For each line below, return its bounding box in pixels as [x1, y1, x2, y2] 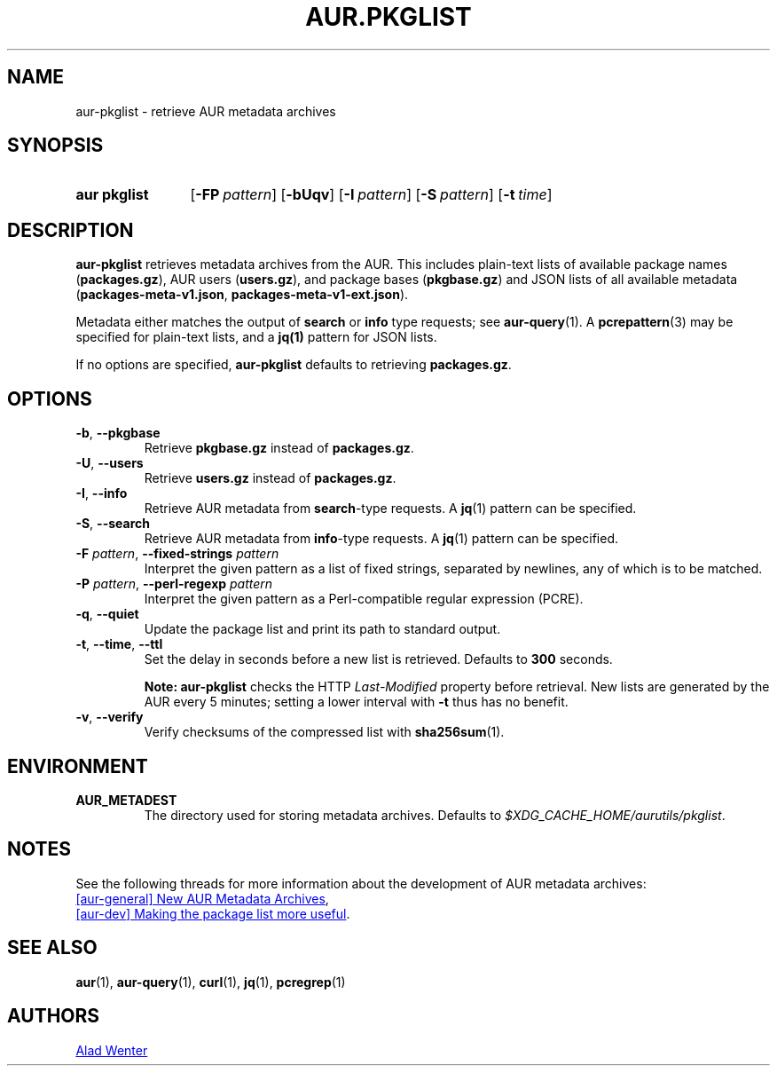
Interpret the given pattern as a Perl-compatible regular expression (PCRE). [144, 591, 584, 607]
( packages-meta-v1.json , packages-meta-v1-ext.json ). [75, 287, 409, 303]
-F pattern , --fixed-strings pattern [75, 546, 279, 562]
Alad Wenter [75, 1042, 148, 1058]
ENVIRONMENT [7, 754, 148, 777]
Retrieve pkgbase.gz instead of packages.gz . [144, 440, 414, 456]
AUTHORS [7, 1005, 100, 1028]
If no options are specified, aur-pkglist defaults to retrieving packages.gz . [75, 357, 512, 373]
